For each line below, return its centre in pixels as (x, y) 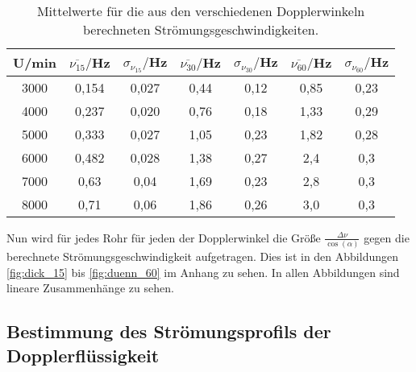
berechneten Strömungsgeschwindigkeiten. (201, 29)
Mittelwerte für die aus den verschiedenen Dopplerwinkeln (201, 11)
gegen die (387, 237)
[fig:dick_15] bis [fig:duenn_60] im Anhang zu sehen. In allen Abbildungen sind (203, 272)
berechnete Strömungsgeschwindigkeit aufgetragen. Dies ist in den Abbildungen (202, 256)
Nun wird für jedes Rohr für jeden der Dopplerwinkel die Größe (164, 237)
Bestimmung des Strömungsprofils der (169, 331)
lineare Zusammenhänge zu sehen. (90, 288)
